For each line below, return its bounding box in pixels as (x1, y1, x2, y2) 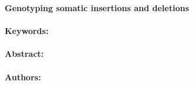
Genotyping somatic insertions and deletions (5, 2, 189, 13)
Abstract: (5, 47, 44, 60)
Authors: (5, 70, 41, 83)
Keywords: (5, 25, 49, 37)
